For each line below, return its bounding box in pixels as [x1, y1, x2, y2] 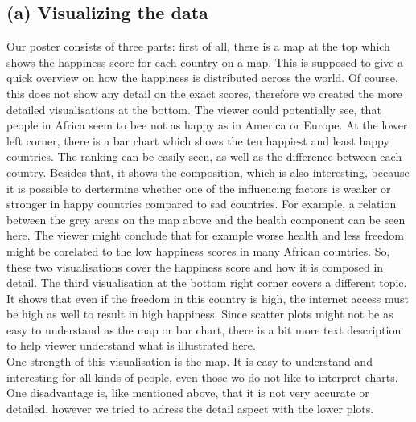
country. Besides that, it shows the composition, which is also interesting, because [6, 163, 410, 180]
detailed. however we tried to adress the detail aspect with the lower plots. [6, 399, 374, 416]
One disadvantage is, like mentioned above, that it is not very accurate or [6, 384, 369, 401]
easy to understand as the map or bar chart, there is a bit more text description [6, 321, 402, 338]
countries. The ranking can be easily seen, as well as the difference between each [6, 148, 402, 165]
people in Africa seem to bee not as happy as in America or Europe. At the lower [6, 117, 408, 133]
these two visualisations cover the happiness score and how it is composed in [6, 258, 384, 275]
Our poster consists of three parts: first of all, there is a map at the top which [6, 38, 390, 55]
